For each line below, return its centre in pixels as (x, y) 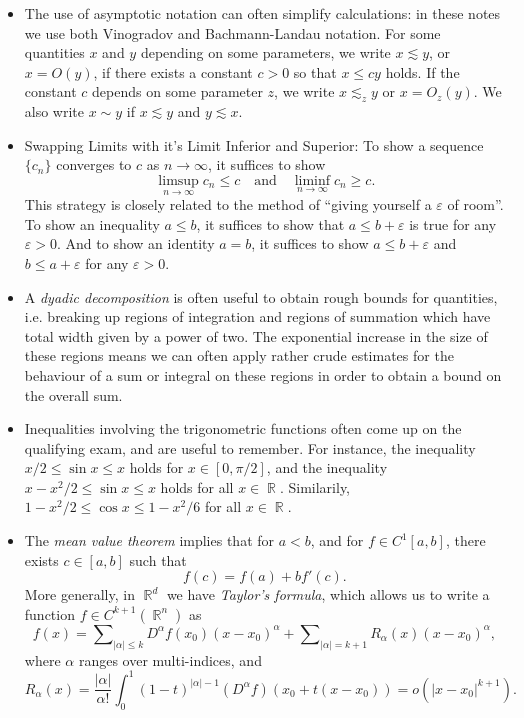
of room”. (475, 204)
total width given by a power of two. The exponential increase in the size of (256, 335)
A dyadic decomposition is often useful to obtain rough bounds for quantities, (261, 296)
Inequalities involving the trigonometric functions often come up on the (243, 428)
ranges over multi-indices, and (170, 659)
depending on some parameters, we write (265, 52)
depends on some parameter (177, 91)
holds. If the (422, 71)
